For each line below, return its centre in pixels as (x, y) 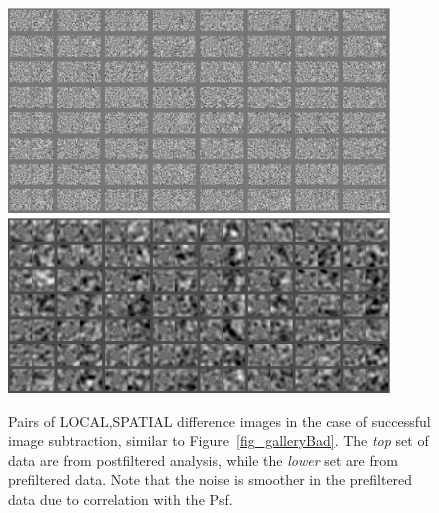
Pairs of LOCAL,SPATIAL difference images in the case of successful (219, 420)
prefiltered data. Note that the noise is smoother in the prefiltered (210, 479)
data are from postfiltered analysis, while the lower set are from (203, 459)
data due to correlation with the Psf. (120, 499)
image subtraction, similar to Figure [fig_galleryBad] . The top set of (218, 440)
